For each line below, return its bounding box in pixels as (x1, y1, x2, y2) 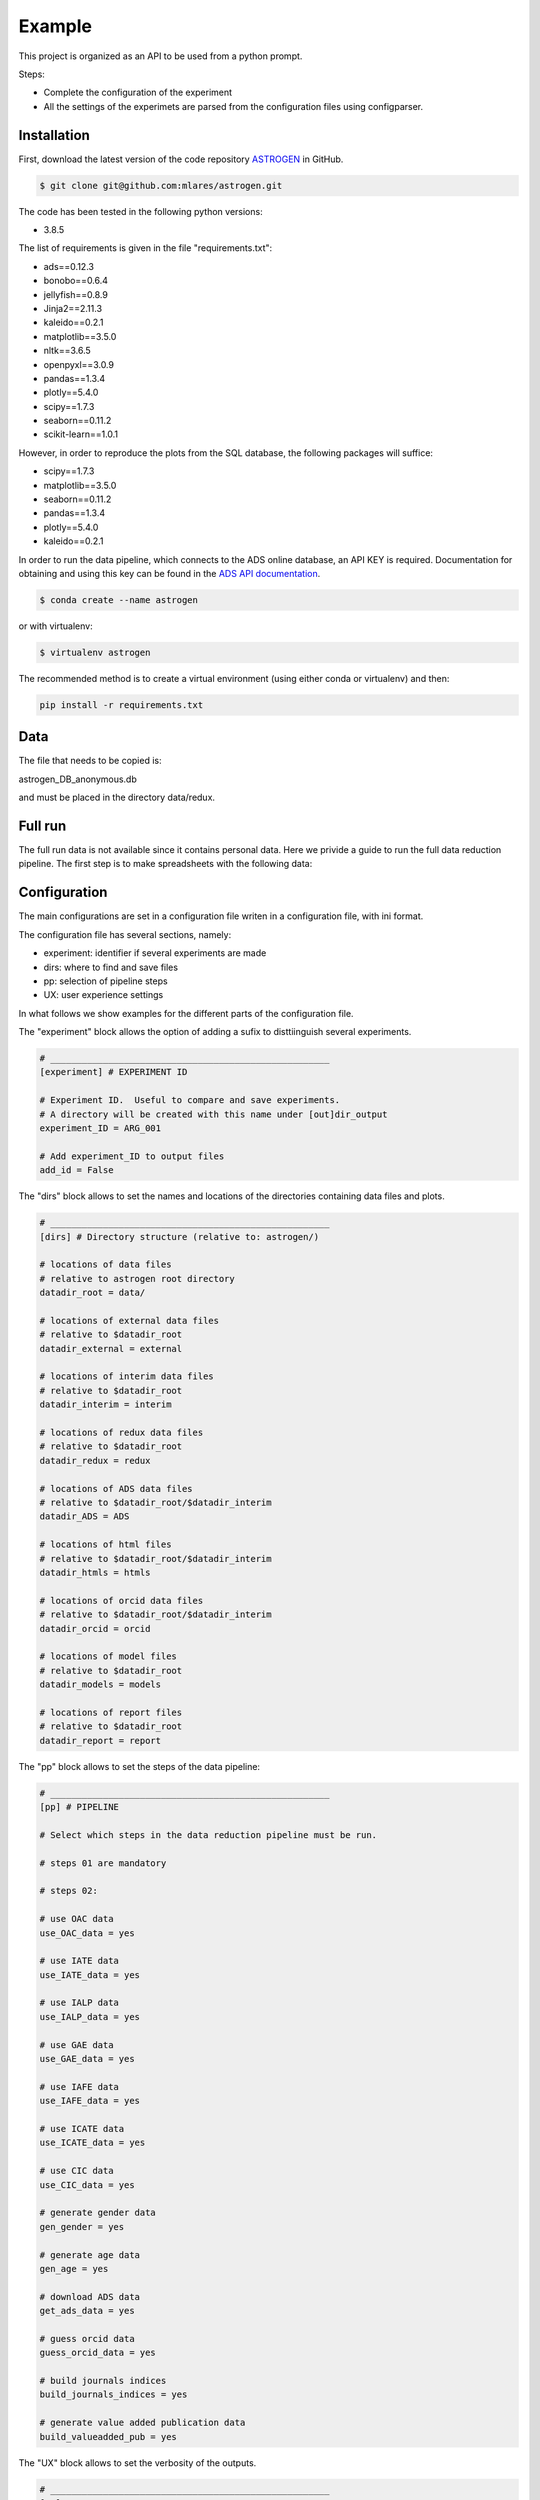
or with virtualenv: (18, 620, 94, 632)
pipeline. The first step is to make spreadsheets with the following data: (18, 858, 313, 870)
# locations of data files (39, 1259, 172, 1270)
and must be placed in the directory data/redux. (18, 791, 215, 804)
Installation (18, 126, 90, 144)
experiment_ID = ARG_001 (39, 1123, 162, 1134)
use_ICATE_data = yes (39, 2137, 146, 2149)
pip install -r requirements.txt (39, 699, 204, 710)
